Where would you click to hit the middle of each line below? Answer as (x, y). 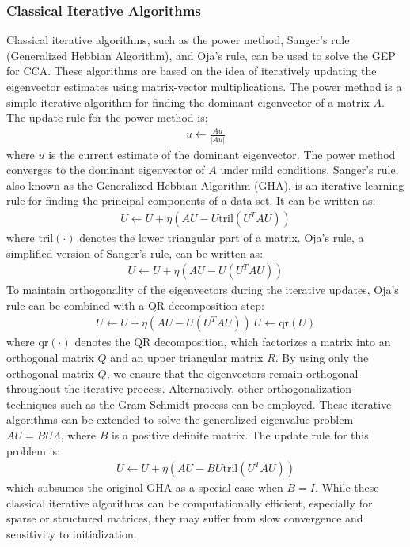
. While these (347, 487)
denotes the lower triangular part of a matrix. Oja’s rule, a (222, 238)
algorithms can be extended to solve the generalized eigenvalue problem (180, 419)
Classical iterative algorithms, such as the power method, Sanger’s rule (178, 40)
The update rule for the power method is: (107, 117)
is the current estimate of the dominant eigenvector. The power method (222, 154)
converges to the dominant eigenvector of (106, 170)
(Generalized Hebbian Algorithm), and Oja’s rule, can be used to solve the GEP (201, 55)
